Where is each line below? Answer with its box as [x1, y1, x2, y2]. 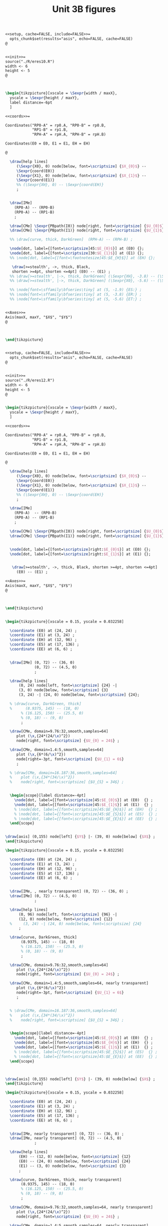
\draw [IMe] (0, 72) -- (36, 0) [9, 660, 75, 665]
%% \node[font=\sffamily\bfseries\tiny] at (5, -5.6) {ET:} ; [9, 296, 142, 302]
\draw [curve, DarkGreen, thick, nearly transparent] [9, 1177, 122, 1182]
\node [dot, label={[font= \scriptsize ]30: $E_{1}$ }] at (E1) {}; [9, 251, 144, 256]
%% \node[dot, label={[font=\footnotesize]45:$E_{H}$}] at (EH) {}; [9, 255, 155, 260]
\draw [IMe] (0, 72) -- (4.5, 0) [9, 893, 77, 898]
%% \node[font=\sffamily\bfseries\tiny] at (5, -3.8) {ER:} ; [9, 292, 142, 297]
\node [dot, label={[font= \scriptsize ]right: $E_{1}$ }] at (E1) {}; [9, 551, 151, 556]
